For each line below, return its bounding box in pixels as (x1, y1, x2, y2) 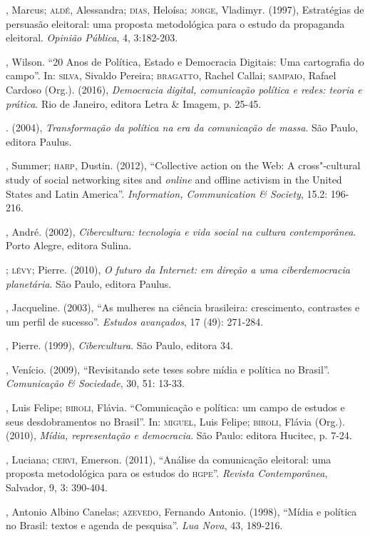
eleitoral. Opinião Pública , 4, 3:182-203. (6, 30, 178, 45)
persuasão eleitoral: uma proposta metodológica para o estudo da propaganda (6, 16, 345, 31)
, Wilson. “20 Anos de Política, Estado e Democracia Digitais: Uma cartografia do (6, 54, 364, 69)
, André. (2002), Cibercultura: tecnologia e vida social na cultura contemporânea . (6, 224, 356, 239)
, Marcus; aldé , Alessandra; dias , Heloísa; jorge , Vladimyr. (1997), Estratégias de (6, 2, 364, 16)
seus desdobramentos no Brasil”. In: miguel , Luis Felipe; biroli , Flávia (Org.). (6, 413, 345, 428)
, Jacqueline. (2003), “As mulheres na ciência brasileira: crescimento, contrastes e (6, 300, 360, 315)
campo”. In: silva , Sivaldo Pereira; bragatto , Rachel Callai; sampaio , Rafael (6, 68, 336, 83)
